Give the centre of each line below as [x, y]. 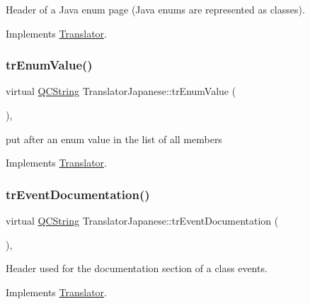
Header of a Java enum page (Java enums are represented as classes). [155, 9]
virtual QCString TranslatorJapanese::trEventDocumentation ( [142, 220]
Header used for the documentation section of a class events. [137, 268]
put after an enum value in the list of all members [114, 139]
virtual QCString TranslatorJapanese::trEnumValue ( [121, 91]
